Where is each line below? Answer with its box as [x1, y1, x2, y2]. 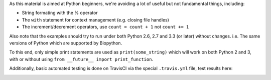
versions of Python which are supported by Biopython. [9, 40, 122, 46]
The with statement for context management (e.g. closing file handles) [22, 16, 169, 22]
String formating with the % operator [22, 10, 98, 16]
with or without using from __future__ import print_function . [9, 56, 153, 62]
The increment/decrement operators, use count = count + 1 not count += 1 [22, 24, 189, 30]
